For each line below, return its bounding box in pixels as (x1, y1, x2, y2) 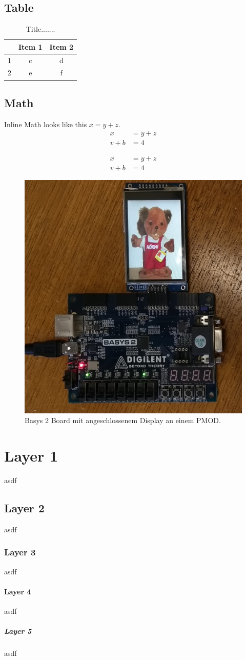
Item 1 (18, 41, 43, 52)
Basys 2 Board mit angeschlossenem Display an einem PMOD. (25, 415, 221, 426)
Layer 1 (4, 445, 58, 466)
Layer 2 (4, 499, 45, 515)
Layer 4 (4, 586, 31, 596)
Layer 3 (4, 546, 36, 558)
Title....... (26, 24, 55, 34)
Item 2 (49, 41, 74, 52)
